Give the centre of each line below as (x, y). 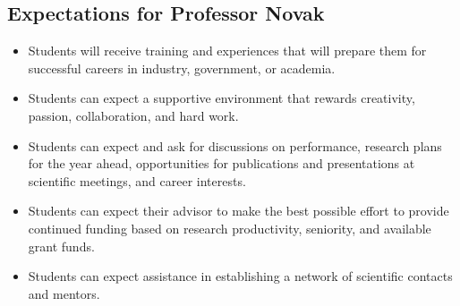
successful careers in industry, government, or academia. (182, 68)
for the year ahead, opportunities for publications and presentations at (221, 163)
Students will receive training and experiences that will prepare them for (227, 51)
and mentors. (64, 293)
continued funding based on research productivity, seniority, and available (230, 228)
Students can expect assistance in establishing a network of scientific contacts (240, 276)
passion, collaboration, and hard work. (133, 115)
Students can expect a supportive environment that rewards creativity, (221, 98)
